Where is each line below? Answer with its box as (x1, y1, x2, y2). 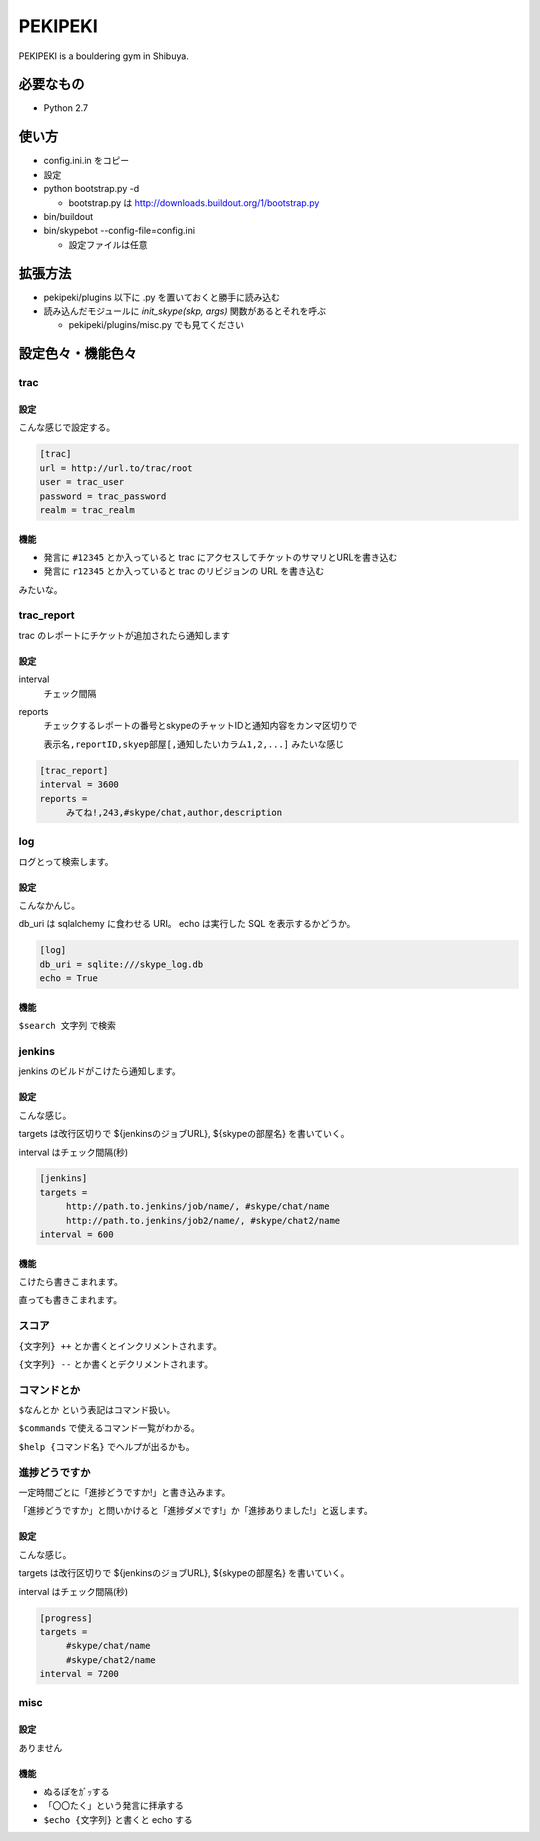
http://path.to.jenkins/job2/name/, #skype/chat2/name (65, 1215, 341, 1226)
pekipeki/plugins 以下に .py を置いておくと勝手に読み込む (43, 291, 280, 303)
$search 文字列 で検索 (18, 1020, 117, 1032)
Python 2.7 (43, 102, 89, 114)
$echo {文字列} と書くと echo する (43, 1813, 194, 1825)
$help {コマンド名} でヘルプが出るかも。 (18, 1440, 195, 1452)
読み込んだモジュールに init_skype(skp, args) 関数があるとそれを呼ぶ (43, 305, 327, 317)
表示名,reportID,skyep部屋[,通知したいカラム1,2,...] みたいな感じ (43, 738, 345, 750)
